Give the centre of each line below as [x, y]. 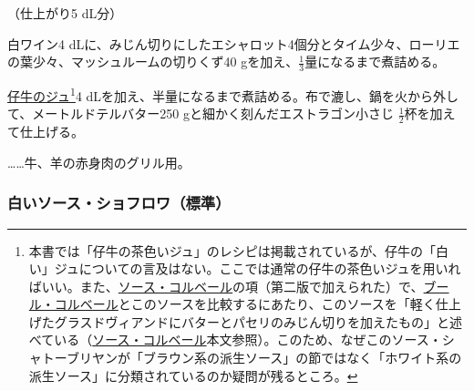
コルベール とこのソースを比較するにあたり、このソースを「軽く [245, 304]
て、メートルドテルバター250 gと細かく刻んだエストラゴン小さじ [201, 113]
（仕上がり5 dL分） [65, 13]
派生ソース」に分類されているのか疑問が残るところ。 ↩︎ [193, 375]
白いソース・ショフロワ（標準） [119, 203]
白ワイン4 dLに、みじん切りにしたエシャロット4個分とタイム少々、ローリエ [234, 43]
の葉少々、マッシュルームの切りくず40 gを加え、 [153, 62]
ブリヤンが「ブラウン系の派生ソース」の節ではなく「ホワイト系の [264, 358]
